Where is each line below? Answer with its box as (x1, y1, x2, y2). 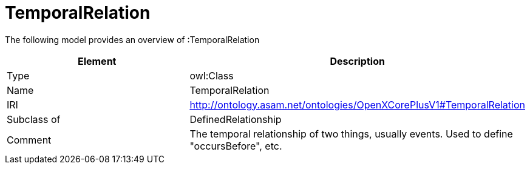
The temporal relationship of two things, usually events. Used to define (189, 127, 513, 140)
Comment (7, 133, 52, 146)
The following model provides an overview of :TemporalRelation (5, 34, 260, 45)
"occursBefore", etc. (189, 139, 282, 152)
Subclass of (7, 113, 61, 125)
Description (330, 55, 385, 67)
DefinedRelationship (189, 113, 282, 125)
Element (77, 55, 117, 67)
